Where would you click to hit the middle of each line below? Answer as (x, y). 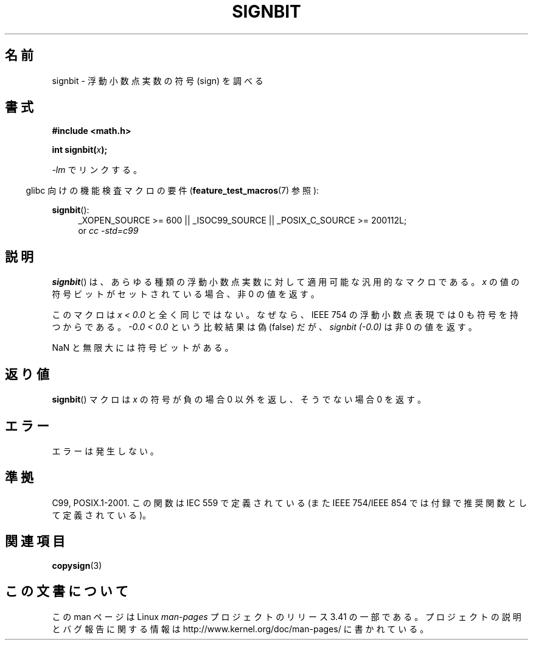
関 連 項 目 (35, 541)
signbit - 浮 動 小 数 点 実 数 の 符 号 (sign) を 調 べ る (158, 80)
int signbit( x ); (80, 150)
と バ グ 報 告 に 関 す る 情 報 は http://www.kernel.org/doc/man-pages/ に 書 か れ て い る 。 (240, 629)
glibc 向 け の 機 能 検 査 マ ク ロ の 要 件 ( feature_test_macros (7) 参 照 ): (172, 191)
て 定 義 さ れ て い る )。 (101, 515)
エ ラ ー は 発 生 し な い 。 (105, 451)
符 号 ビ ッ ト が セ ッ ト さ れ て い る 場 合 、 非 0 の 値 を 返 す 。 (186, 294)
